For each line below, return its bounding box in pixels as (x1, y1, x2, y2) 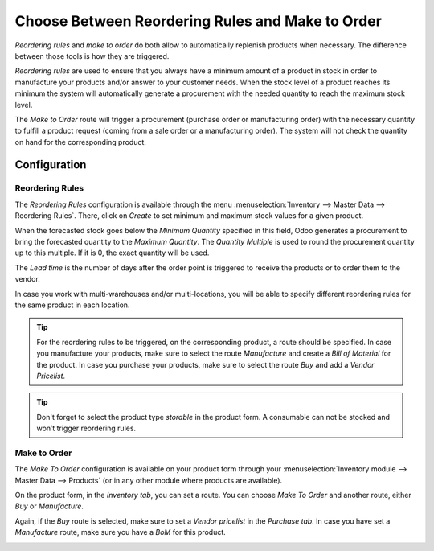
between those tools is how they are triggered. (14, 51, 170, 60)
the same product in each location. (14, 300, 130, 310)
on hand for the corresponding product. (14, 137, 146, 146)
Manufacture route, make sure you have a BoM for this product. (14, 528, 227, 537)
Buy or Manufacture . (14, 501, 84, 511)
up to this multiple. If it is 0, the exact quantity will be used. (14, 248, 210, 257)
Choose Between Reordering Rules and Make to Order (14, 12, 382, 30)
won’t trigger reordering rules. (36, 423, 137, 434)
